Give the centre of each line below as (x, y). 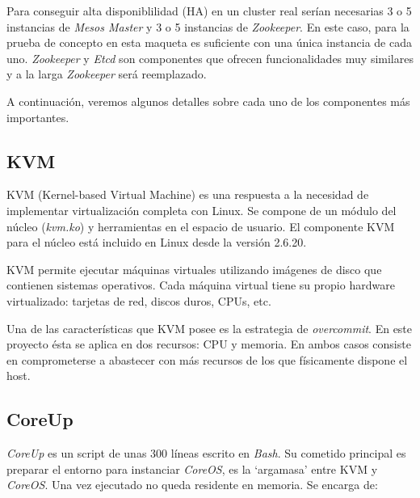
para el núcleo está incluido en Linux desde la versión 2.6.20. (157, 242)
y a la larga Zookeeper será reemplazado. (107, 74)
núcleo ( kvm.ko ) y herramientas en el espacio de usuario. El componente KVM (201, 226)
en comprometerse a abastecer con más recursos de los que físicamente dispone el (207, 359)
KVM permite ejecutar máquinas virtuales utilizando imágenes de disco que (194, 269)
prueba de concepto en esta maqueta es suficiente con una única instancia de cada (209, 42)
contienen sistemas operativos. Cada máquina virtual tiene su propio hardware (201, 285)
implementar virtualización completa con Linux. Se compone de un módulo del (202, 210)
